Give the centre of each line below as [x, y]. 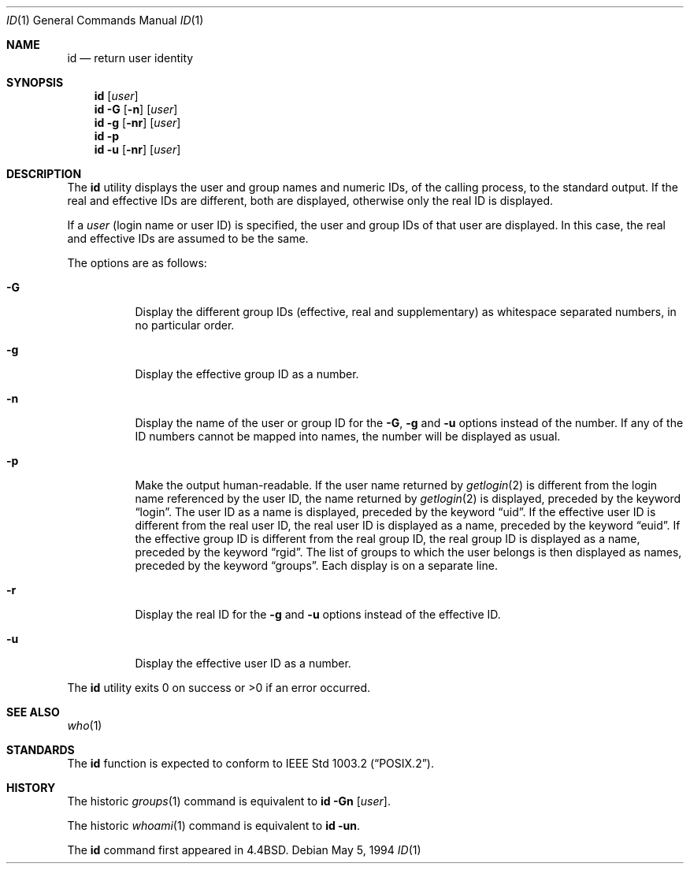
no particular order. [185, 325]
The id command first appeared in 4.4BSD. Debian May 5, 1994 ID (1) [244, 850]
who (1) [85, 725]
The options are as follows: [137, 263]
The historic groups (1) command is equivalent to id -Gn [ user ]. [229, 801]
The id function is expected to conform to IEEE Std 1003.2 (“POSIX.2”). [250, 763]
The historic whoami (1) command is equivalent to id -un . [214, 825]
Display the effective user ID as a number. [243, 663]
